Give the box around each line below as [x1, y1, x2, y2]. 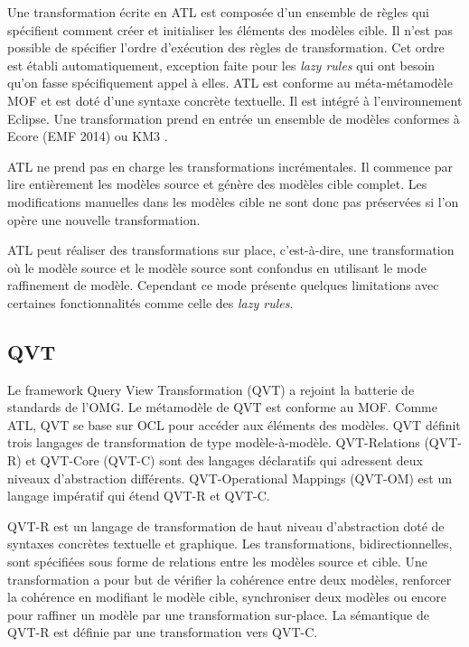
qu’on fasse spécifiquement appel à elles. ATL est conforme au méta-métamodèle [7, 73, 453, 92]
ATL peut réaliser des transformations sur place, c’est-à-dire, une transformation [7, 240, 455, 259]
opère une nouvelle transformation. [7, 210, 201, 229]
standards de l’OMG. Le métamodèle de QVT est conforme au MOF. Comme [7, 398, 437, 417]
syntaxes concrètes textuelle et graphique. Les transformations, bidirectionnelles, [7, 534, 453, 553]
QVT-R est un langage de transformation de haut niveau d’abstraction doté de [7, 516, 445, 535]
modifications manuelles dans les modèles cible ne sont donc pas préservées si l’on [7, 192, 459, 211]
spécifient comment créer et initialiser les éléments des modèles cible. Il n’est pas [7, 20, 453, 39]
